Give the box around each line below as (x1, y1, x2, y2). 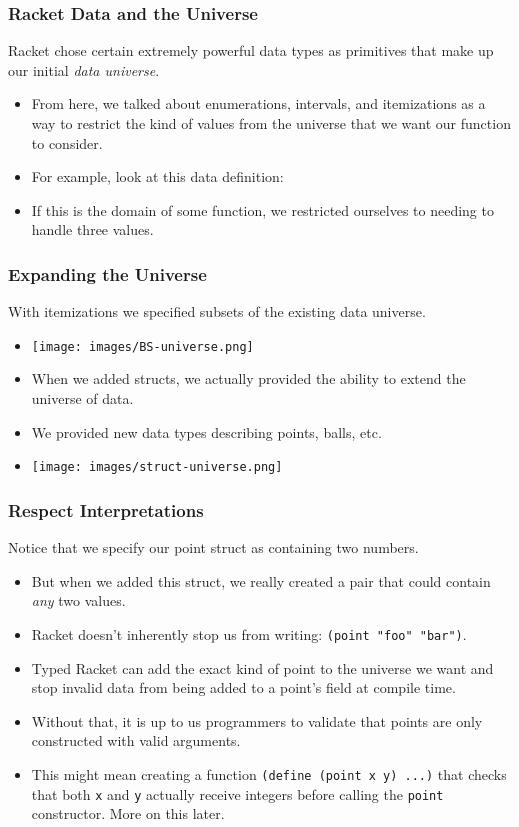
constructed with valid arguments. (31, 730, 241, 751)
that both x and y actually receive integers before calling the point (31, 783, 444, 804)
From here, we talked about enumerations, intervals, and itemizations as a (31, 93, 486, 114)
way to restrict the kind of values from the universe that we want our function (31, 113, 511, 133)
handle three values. (31, 219, 154, 240)
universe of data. (31, 388, 134, 409)
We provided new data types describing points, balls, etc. (31, 421, 382, 442)
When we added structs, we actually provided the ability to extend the (31, 368, 466, 389)
